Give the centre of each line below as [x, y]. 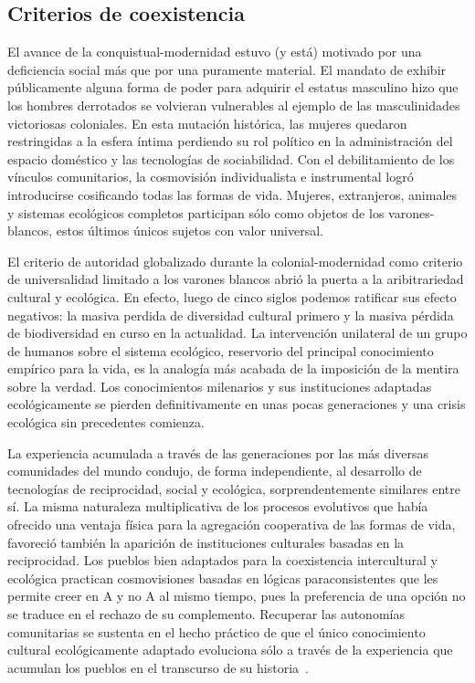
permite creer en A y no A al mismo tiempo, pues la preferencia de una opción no [237, 596]
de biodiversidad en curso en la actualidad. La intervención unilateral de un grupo [237, 333]
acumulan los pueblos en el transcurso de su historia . [158, 667]
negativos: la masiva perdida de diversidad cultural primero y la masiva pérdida [231, 315]
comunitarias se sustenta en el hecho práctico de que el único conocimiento [216, 631]
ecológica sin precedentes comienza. [106, 422]
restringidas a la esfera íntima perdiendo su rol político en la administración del [230, 141]
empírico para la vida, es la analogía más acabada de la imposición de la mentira [233, 368]
